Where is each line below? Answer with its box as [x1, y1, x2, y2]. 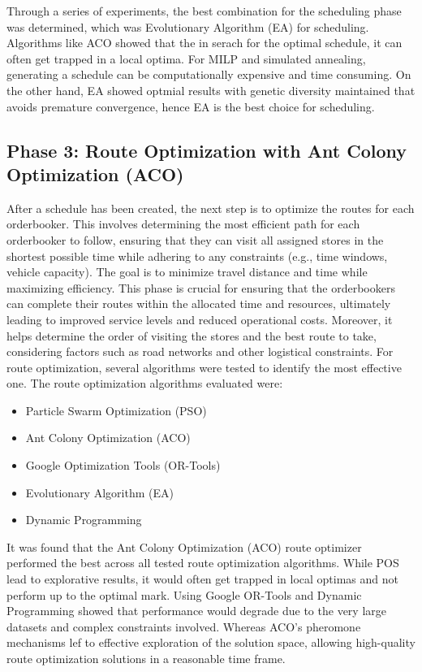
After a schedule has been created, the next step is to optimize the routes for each [6, 199, 415, 216]
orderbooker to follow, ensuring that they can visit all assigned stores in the [6, 231, 384, 248]
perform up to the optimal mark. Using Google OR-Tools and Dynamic [6, 586, 362, 603]
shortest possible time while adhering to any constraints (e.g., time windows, [6, 247, 388, 264]
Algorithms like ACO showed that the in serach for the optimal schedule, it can [6, 34, 403, 51]
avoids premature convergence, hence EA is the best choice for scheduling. [6, 98, 375, 115]
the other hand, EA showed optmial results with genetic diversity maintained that [6, 81, 416, 98]
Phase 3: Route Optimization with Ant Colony [6, 137, 407, 163]
